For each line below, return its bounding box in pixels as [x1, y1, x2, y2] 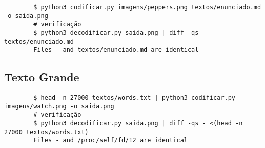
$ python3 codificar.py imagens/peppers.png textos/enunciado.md [33, 4, 261, 11]
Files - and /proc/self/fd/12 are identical [33, 137, 188, 144]
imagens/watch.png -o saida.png [4, 102, 114, 110]
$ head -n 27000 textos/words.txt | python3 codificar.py [33, 94, 236, 102]
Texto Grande [4, 69, 79, 85]
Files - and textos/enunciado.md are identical [33, 46, 199, 54]
